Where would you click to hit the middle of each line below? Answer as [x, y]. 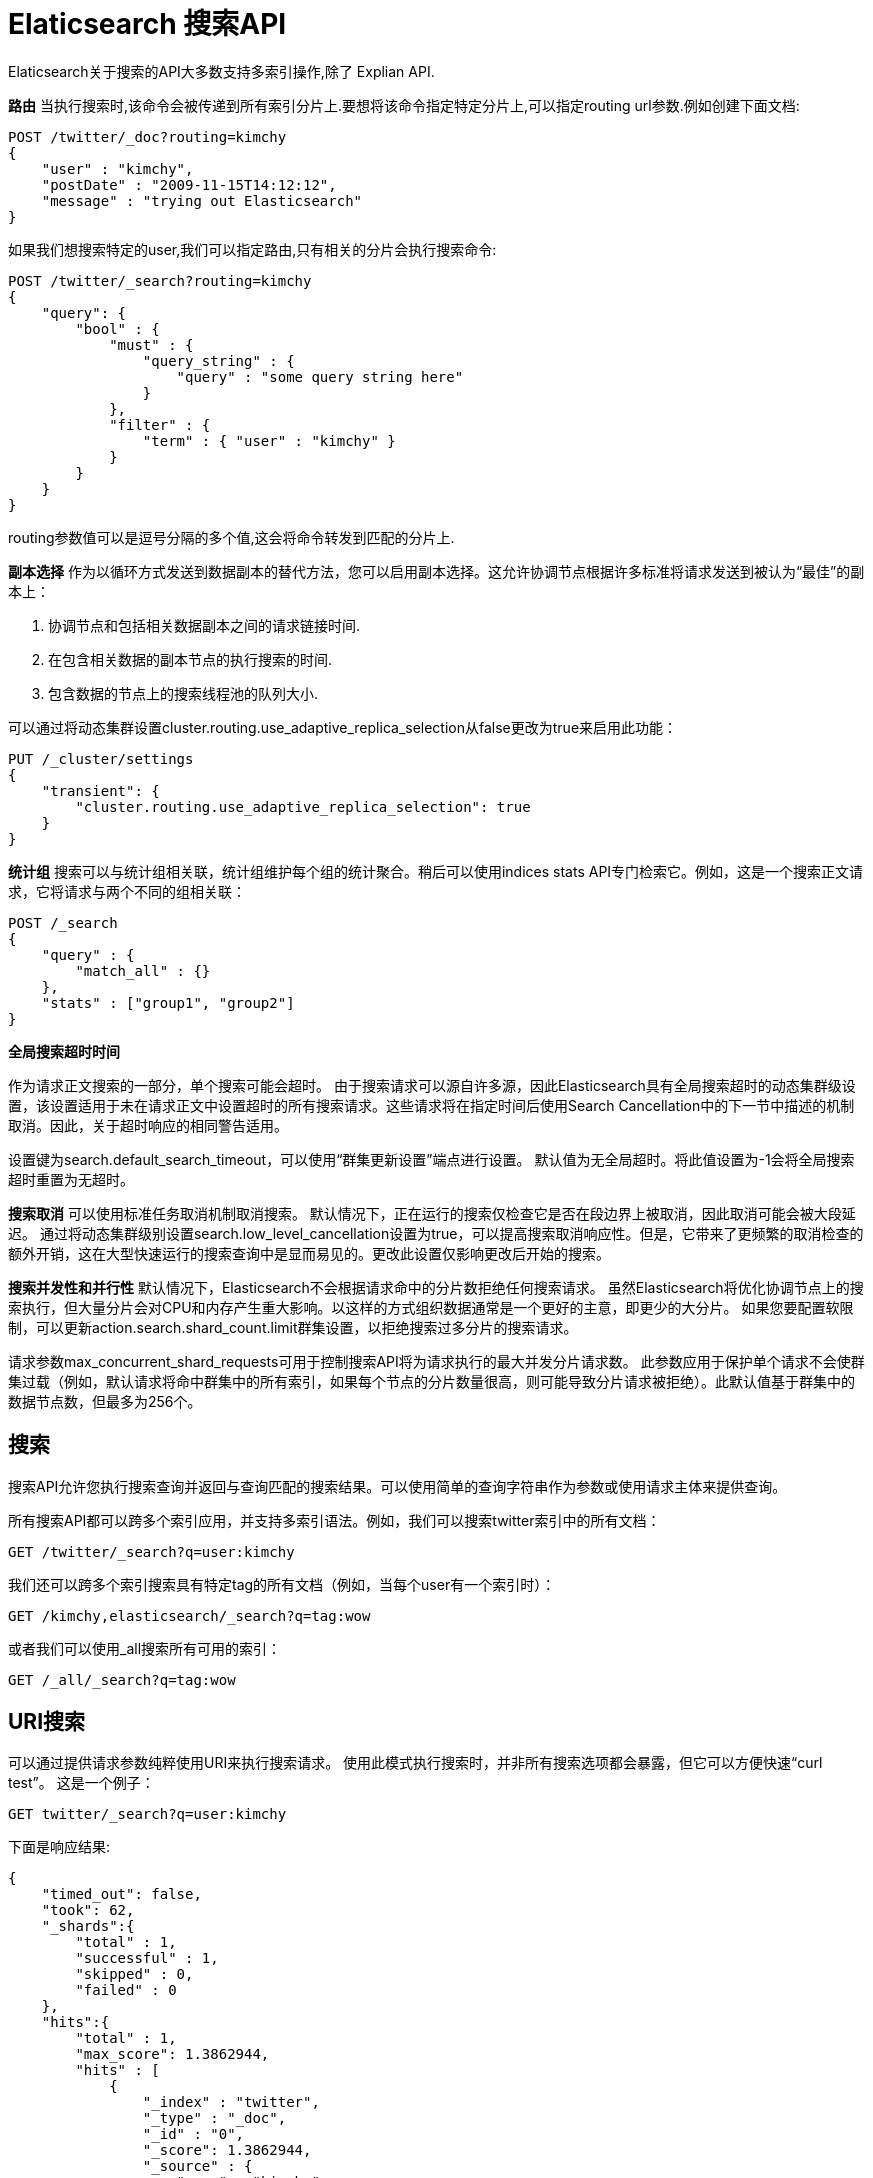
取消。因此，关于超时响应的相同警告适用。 [148, 1125]
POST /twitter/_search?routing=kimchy [160, 280]
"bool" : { [117, 328]
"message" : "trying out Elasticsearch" [202, 200]
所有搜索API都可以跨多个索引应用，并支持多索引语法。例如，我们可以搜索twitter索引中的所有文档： [334, 1520]
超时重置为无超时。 [71, 1179]
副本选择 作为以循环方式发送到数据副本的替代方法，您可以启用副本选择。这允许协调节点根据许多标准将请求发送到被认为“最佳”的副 [436, 571]
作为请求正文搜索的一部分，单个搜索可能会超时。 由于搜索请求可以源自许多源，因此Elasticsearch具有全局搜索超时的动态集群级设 [432, 1085]
